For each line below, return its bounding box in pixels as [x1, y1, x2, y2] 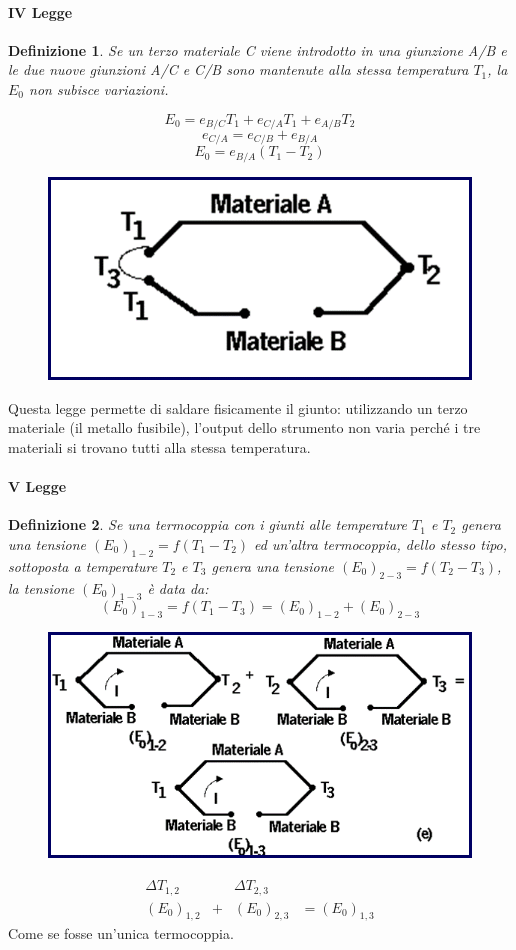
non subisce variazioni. [29, 78, 169, 99]
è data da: [147, 577, 209, 598]
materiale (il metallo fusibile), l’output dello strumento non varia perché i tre [8, 417, 481, 438]
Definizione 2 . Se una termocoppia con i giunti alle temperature [8, 514, 408, 535]
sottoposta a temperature [8, 555, 158, 576]
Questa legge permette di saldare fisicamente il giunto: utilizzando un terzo [8, 397, 468, 418]
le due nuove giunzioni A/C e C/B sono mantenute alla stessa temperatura [8, 59, 469, 80]
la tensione [8, 577, 75, 598]
